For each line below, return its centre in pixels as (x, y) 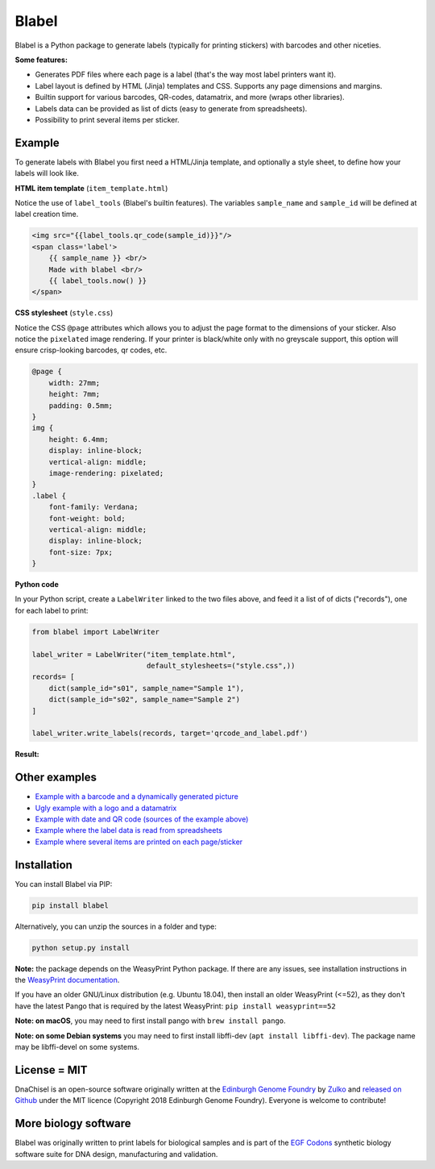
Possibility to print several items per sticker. (108, 119)
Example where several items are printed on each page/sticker (139, 842)
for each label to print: (52, 610)
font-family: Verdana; (93, 507)
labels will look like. (47, 173)
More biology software (73, 1123)
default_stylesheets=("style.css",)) (221, 666)
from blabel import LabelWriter (96, 632)
